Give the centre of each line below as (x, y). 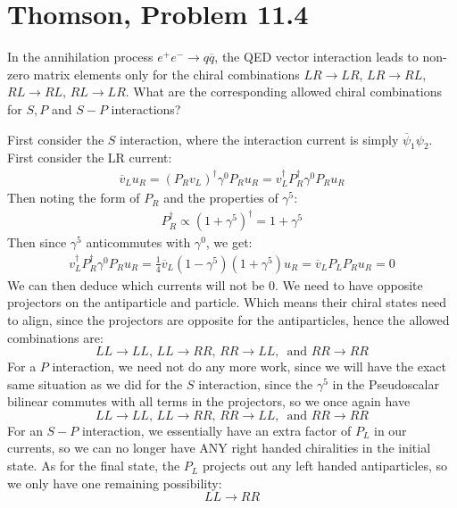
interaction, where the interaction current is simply (259, 139)
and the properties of (221, 198)
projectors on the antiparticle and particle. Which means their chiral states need (227, 302)
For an (25, 430)
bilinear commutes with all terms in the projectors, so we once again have (209, 401)
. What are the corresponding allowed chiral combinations (283, 92)
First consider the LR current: (90, 158)
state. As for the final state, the (94, 466)
